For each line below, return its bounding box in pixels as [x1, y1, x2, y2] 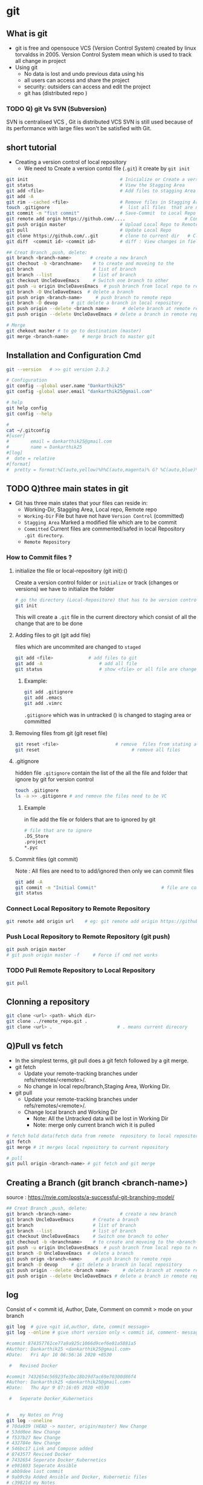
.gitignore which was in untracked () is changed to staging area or [24, 711, 192, 718]
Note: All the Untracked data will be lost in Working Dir [33, 1114, 169, 1122]
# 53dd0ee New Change [6, 1429, 61, 1435]
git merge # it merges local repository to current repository [6, 1144, 169, 1150]
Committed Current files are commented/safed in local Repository [24, 525, 185, 532]
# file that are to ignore [24, 828, 92, 834]
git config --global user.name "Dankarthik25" [6, 383, 126, 389]
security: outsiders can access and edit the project [24, 83, 151, 90]
